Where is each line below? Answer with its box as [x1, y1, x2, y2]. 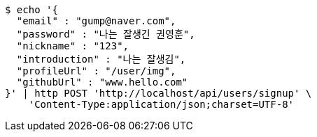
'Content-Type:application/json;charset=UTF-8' [28, 99, 295, 110]
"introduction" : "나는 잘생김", [16, 54, 186, 65]
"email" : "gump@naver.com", [16, 15, 176, 26]
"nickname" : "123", [16, 40, 129, 51]
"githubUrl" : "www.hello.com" [16, 76, 188, 88]
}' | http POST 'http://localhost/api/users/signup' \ [5, 88, 312, 99]
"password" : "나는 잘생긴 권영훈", [16, 29, 195, 40]
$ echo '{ [5, 4, 58, 15]
